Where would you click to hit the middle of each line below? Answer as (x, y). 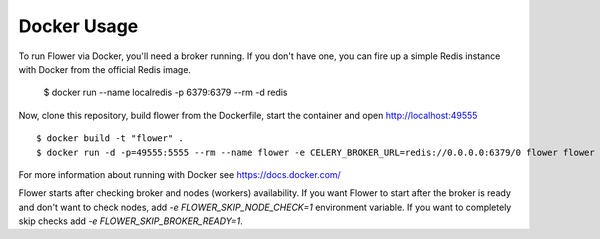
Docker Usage (78, 26)
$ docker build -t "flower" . (110, 138)
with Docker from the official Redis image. (105, 69)
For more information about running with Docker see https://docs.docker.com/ (180, 174)
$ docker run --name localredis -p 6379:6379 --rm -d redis (166, 92)
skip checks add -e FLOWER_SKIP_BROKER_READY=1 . (131, 221)
